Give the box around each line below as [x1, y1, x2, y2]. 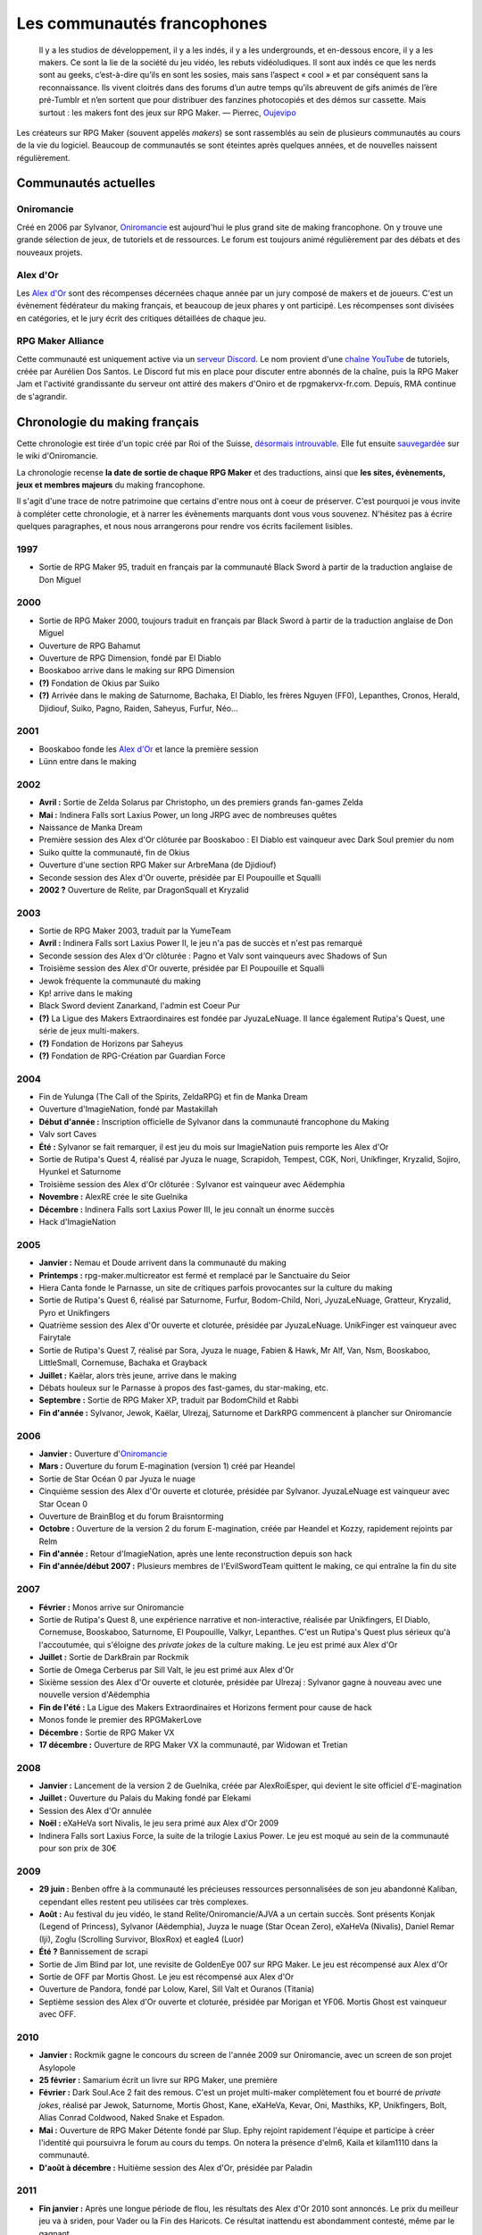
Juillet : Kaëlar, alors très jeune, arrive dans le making [38, 1370, 237, 1380]
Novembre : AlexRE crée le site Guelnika [38, 1192, 188, 1202]
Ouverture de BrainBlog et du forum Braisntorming [38, 1511, 224, 1522]
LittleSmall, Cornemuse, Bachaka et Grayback [38, 1357, 208, 1368]
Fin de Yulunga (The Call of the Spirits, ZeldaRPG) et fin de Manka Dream [38, 1092, 308, 1102]
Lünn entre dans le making [38, 756, 137, 767]
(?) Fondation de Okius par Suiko [38, 678, 160, 688]
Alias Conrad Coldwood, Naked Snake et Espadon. [38, 2113, 225, 2123]
